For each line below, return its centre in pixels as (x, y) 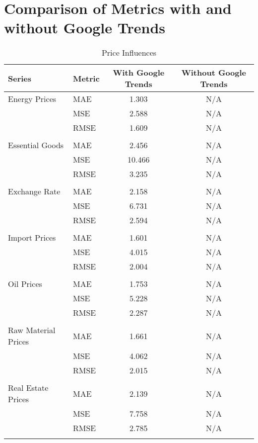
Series (20, 78)
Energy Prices (32, 99)
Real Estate (28, 388)
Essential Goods (36, 145)
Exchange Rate (34, 191)
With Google (139, 73)
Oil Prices (25, 284)
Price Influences (129, 53)
